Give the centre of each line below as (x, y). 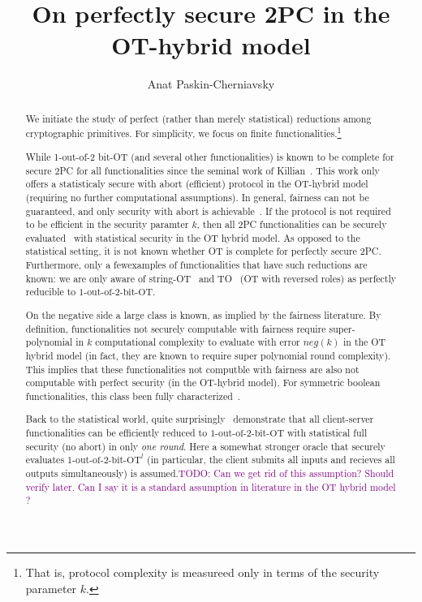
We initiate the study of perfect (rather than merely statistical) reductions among (198, 118)
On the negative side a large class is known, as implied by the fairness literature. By (203, 314)
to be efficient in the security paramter (107, 224)
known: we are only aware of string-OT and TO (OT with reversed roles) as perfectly (211, 278)
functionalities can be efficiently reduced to (116, 433)
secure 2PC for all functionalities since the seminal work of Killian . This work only (202, 170)
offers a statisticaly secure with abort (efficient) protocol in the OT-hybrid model (197, 184)
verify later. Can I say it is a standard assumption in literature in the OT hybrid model (211, 486)
